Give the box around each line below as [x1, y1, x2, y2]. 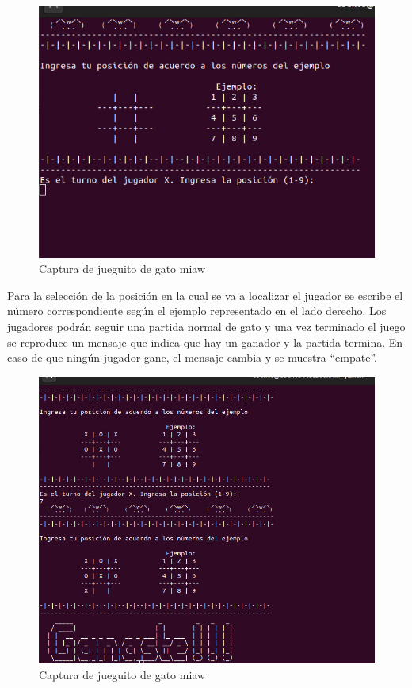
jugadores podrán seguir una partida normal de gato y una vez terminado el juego [7, 317, 406, 334]
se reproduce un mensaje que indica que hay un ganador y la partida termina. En [7, 333, 403, 350]
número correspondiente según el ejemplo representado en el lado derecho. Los [7, 302, 387, 319]
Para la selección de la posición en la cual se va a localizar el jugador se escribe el [7, 286, 403, 303]
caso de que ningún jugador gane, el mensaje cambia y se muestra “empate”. [7, 349, 377, 366]
